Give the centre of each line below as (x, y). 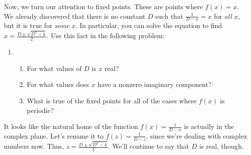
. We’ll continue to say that (149, 146)
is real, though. (221, 146)
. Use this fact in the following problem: (105, 35)
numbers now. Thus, (34, 146)
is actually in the (209, 126)
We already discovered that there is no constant (75, 16)
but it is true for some (37, 25)
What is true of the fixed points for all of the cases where (112, 100)
